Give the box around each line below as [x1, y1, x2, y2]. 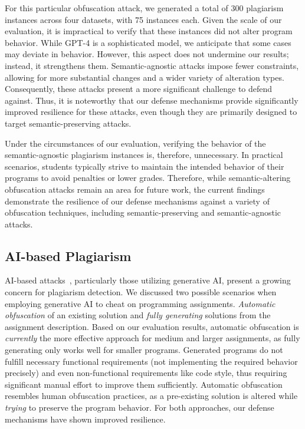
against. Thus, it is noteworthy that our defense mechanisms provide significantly [5, 94, 299, 106]
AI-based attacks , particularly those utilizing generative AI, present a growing [5, 274, 291, 286]
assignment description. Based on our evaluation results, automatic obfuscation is [5, 320, 299, 332]
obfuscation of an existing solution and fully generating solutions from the [5, 309, 271, 321]
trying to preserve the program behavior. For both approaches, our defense [5, 401, 274, 414]
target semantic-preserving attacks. [5, 117, 132, 129]
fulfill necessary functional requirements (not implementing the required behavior [5, 355, 298, 367]
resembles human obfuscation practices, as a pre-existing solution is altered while [5, 390, 298, 402]
